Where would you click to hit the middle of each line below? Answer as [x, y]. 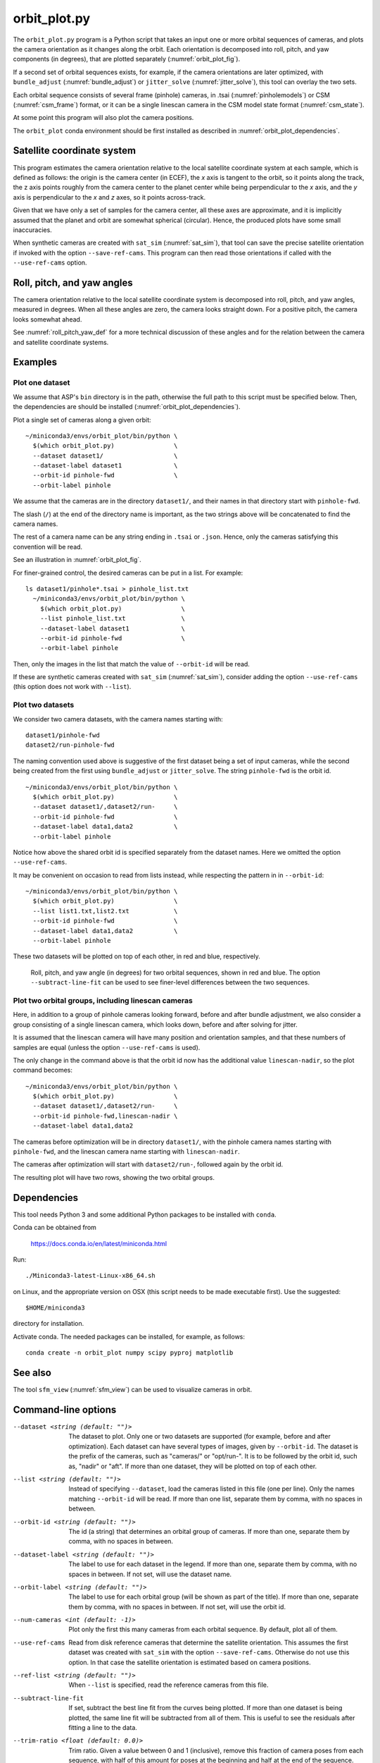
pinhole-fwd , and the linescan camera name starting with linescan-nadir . [126, 1152]
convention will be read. [48, 547]
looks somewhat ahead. [47, 319]
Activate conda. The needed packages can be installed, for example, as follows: [129, 1336]
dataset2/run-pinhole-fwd [70, 745]
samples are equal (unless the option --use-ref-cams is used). [107, 1047]
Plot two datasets [44, 705]
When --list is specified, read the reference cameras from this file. [169, 1685]
